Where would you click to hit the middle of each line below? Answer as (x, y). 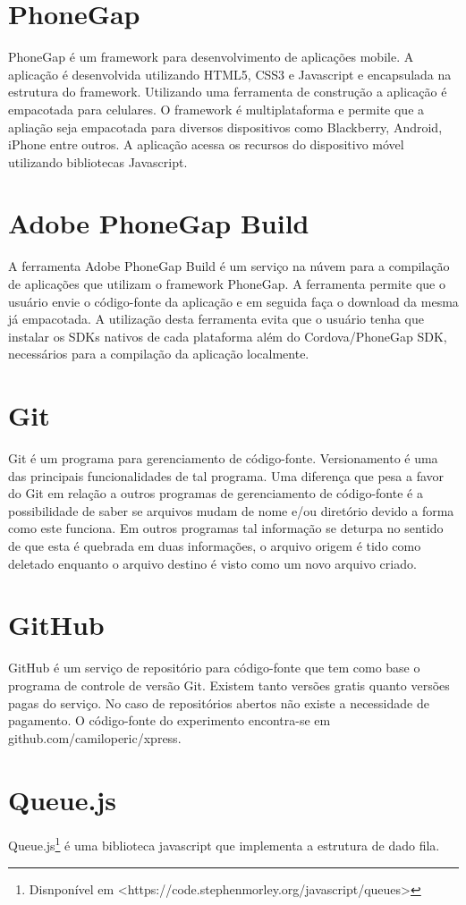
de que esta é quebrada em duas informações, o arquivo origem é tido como (215, 546)
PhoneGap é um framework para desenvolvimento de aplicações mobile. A (211, 57)
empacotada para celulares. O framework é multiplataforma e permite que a (216, 109)
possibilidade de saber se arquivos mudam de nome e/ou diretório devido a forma (231, 510)
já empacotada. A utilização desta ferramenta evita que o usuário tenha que (216, 319)
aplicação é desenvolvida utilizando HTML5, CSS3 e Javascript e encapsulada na (230, 74)
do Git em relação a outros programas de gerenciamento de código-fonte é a (216, 493)
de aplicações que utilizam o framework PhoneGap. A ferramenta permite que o (227, 283)
